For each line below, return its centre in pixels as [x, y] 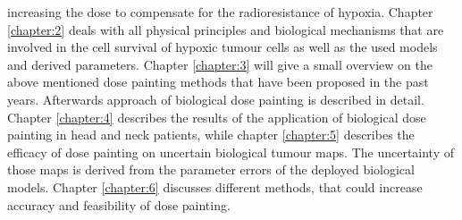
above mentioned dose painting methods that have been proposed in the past [218, 82]
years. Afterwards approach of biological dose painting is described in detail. [216, 99]
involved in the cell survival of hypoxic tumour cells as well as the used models [223, 47]
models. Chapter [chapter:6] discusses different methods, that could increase [215, 186]
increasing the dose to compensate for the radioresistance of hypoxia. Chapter [220, 12]
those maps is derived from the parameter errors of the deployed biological [211, 169]
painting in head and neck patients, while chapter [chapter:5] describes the [211, 135]
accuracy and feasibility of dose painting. [119, 204]
